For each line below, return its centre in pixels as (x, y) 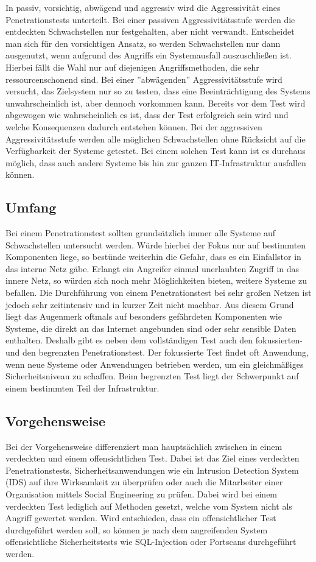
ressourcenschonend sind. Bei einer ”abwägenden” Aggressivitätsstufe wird (144, 79)
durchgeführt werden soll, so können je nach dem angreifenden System (137, 529)
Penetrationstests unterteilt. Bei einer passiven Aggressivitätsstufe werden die (150, 19)
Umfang (31, 207)
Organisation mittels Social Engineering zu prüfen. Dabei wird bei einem (142, 494)
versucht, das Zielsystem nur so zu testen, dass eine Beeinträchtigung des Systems (158, 91)
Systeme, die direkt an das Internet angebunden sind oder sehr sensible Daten (151, 328)
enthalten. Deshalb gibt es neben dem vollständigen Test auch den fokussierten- (154, 340)
